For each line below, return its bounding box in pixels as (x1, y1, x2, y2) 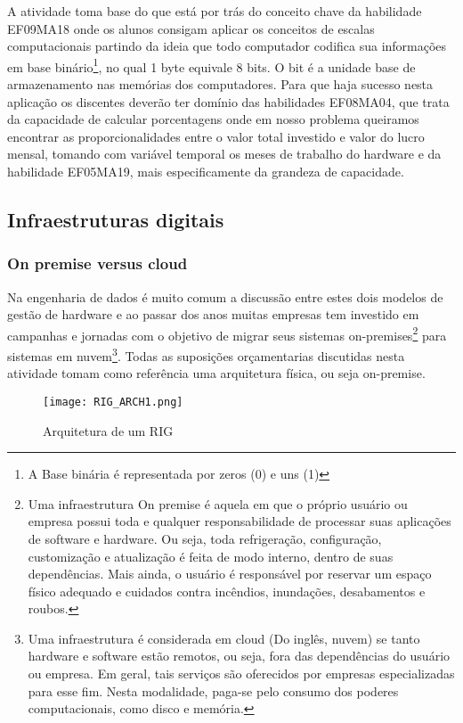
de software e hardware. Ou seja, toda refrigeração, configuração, (28, 529, 382, 547)
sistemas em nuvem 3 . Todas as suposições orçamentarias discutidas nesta (7, 344, 405, 365)
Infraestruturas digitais (7, 205, 224, 233)
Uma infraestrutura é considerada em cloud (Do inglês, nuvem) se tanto (28, 629, 420, 647)
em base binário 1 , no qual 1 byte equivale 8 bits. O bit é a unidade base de (7, 54, 416, 76)
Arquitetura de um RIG (43, 421, 174, 440)
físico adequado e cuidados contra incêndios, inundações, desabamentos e (28, 581, 426, 600)
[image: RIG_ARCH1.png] (43, 395, 183, 408)
